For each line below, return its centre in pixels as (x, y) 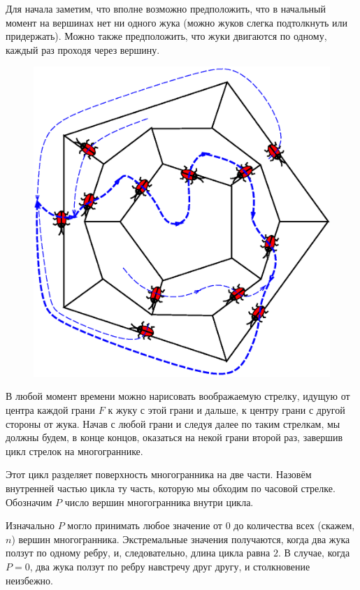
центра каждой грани (51, 410)
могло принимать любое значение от (145, 525)
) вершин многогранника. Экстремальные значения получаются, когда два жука (181, 539)
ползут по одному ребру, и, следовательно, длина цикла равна (138, 553)
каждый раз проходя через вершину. (83, 49)
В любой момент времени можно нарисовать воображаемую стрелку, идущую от (178, 396)
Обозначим (29, 502)
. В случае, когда (314, 553)
